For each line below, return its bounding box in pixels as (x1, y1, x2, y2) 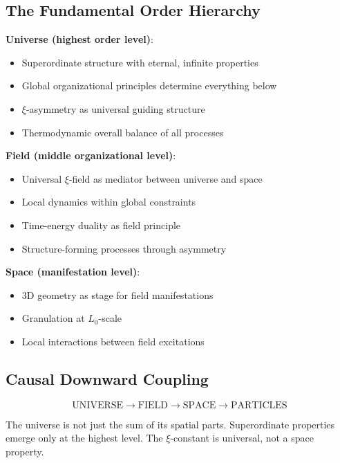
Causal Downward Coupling (6, 367, 209, 389)
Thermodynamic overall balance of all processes (21, 125, 224, 139)
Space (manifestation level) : (6, 264, 140, 279)
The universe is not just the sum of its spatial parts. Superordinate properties (6, 417, 335, 431)
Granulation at (21, 311, 85, 325)
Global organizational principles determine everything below (21, 78, 277, 93)
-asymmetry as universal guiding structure (26, 101, 205, 116)
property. (6, 444, 44, 458)
